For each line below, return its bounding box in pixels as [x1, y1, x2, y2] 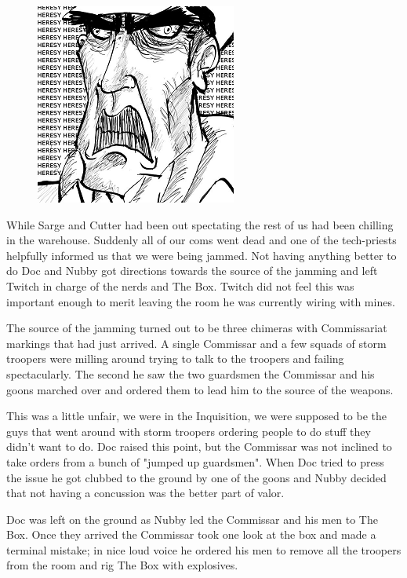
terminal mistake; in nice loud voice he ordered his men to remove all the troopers [6, 541, 402, 558]
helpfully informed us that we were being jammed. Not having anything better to [6, 247, 397, 263]
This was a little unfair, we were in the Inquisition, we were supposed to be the [6, 408, 387, 424]
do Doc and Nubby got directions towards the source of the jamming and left [6, 262, 378, 279]
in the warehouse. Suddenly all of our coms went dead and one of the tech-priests [6, 232, 397, 248]
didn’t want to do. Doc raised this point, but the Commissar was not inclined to [6, 438, 392, 455]
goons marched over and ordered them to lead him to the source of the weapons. [6, 381, 394, 397]
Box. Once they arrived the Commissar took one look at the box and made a [6, 526, 376, 543]
